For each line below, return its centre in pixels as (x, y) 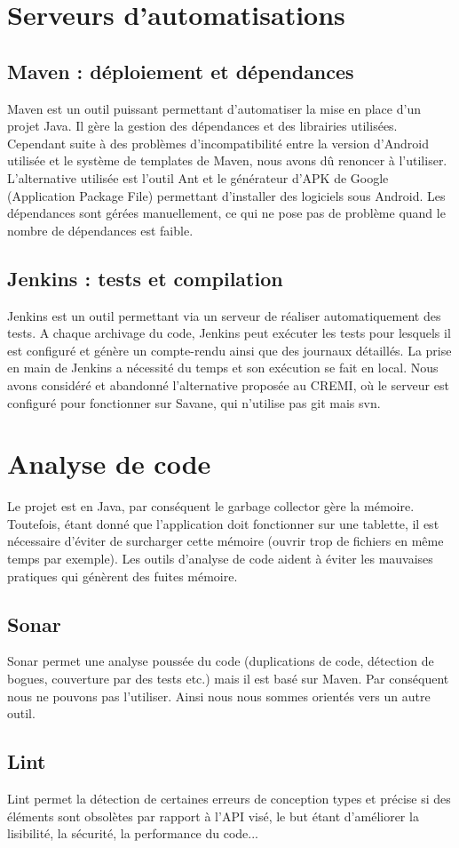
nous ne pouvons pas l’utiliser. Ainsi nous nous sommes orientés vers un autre (219, 696)
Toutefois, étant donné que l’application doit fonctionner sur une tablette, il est (223, 523)
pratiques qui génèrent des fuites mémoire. (123, 576)
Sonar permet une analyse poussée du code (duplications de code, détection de (221, 661)
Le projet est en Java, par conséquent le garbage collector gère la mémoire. (211, 506)
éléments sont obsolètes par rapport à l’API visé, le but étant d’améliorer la (213, 816)
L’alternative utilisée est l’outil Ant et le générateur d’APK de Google (198, 177)
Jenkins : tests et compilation (145, 278)
